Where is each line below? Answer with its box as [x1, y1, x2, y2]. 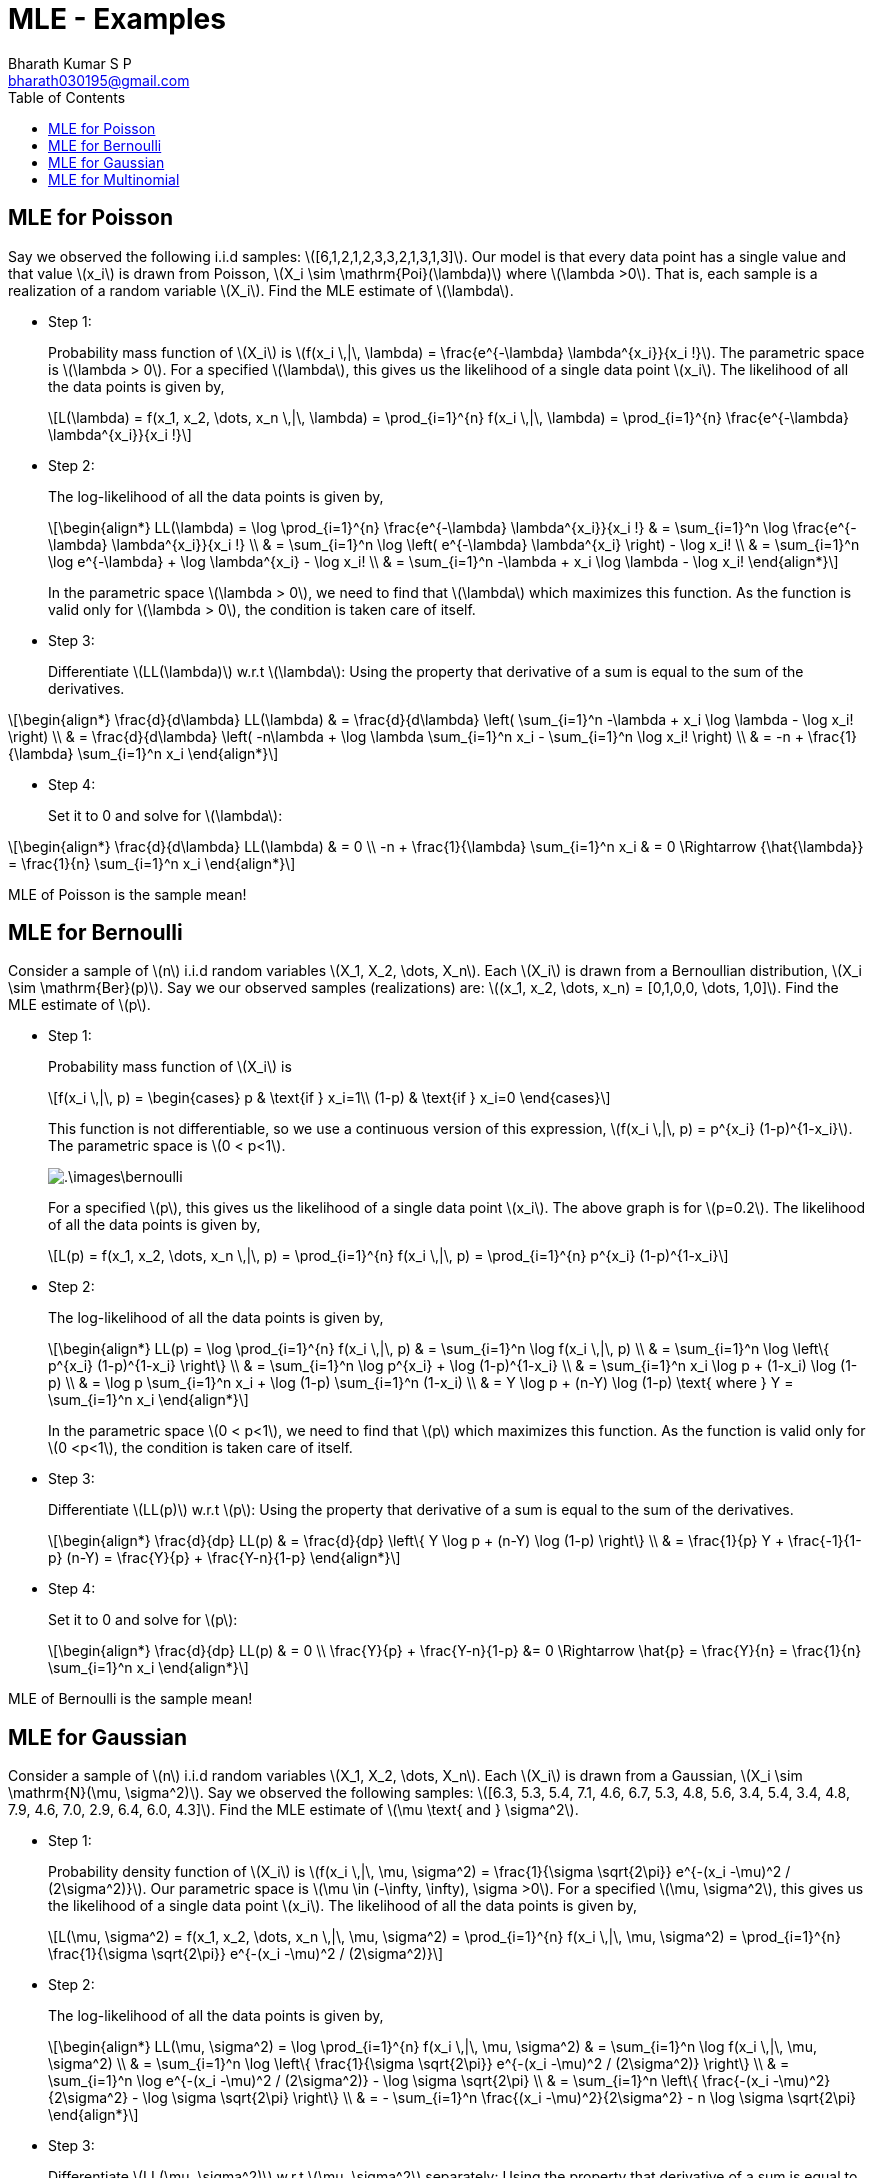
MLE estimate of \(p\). [8, 996, 151, 1014]
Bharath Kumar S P [8, 54, 132, 72]
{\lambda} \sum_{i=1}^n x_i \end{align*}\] [8, 744, 279, 762]
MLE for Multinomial [48, 170, 180, 188]
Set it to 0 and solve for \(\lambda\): [48, 806, 283, 824]
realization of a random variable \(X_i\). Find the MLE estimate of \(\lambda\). [8, 281, 514, 299]
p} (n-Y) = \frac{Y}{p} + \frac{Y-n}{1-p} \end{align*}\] [48, 1549, 401, 1567]
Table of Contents [8, 88, 126, 106]
